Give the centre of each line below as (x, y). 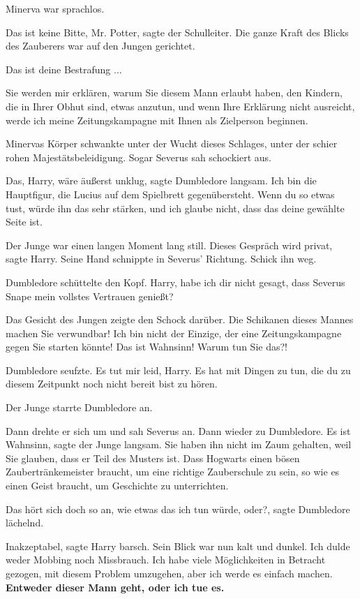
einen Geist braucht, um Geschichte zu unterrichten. (117, 486)
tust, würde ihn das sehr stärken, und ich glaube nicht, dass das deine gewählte (175, 208)
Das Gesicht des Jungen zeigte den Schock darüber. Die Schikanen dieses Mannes (180, 319)
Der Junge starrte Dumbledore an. (79, 407)
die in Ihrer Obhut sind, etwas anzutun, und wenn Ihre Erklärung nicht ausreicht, (180, 106)
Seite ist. (24, 222)
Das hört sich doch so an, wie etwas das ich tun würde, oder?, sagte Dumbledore (178, 509)
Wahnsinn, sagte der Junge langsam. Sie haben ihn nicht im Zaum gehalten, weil (179, 444)
